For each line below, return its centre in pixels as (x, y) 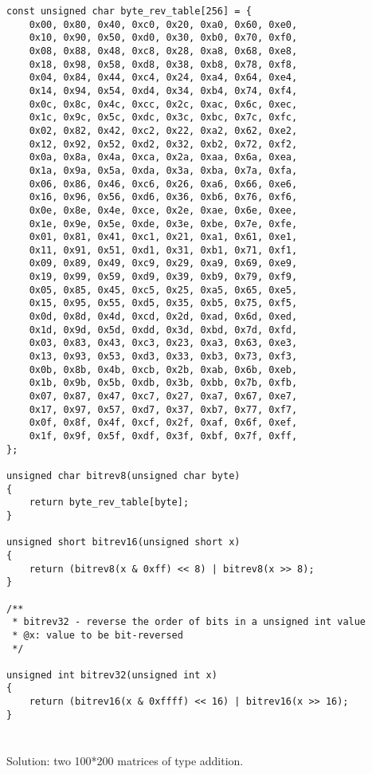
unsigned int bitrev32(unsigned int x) (112, 675)
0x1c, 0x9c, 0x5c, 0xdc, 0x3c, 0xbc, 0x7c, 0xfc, (163, 118)
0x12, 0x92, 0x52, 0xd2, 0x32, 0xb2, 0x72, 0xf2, (163, 144)
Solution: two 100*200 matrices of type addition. (125, 760)
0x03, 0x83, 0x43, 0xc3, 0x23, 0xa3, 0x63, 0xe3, (163, 343)
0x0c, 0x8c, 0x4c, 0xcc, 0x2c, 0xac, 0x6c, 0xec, (163, 104)
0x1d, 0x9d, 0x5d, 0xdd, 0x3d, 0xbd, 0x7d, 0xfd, (163, 330)
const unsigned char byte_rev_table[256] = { (129, 11)
